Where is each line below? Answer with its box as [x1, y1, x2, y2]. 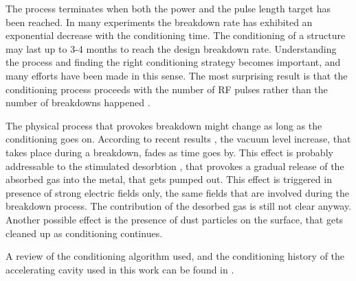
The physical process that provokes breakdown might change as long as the [5, 118, 322, 132]
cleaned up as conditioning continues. [5, 225, 163, 240]
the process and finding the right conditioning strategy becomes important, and [5, 55, 341, 69]
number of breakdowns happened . [5, 95, 151, 110]
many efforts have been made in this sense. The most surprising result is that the [5, 68, 348, 82]
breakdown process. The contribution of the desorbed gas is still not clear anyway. [5, 199, 352, 213]
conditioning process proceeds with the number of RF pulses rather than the [5, 82, 328, 96]
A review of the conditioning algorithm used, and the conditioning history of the [5, 249, 345, 263]
